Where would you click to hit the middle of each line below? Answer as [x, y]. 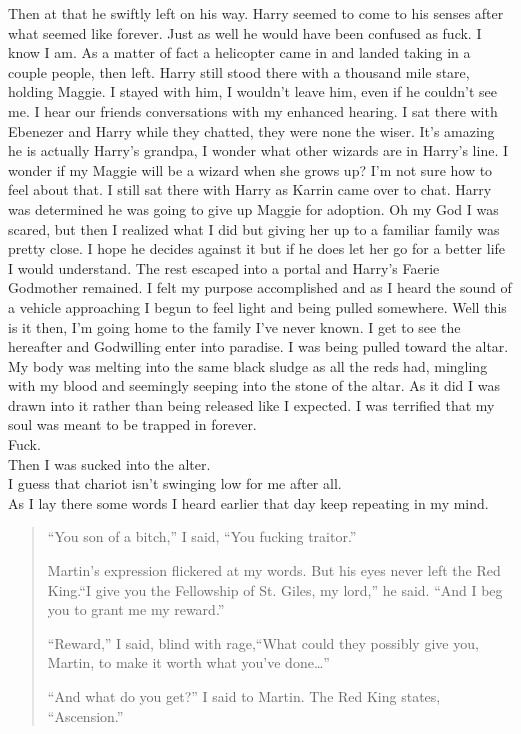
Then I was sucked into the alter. [109, 463]
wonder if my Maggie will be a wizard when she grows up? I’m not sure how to [250, 169]
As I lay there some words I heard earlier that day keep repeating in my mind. [248, 502]
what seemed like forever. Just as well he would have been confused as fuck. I [245, 32]
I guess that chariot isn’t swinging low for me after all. [175, 483]
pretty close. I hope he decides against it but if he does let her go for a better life [257, 248]
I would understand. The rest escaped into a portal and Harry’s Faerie [224, 267]
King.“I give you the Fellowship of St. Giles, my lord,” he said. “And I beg [275, 589]
